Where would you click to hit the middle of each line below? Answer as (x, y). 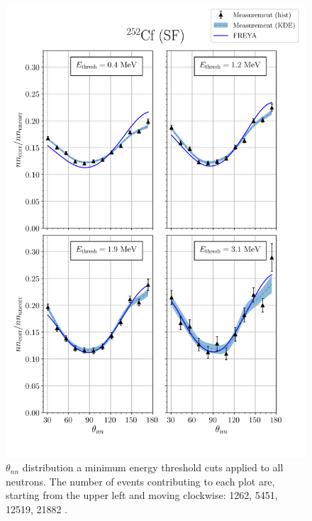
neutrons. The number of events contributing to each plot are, (140, 481)
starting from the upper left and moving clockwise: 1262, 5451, (142, 495)
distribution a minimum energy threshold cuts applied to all (153, 467)
